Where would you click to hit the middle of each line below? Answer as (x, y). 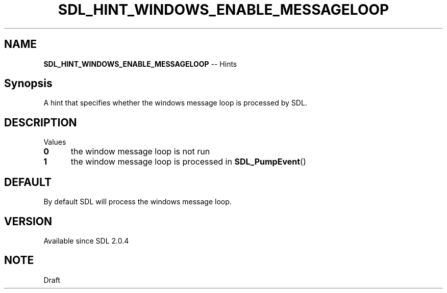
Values (55, 142)
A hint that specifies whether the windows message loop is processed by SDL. (175, 103)
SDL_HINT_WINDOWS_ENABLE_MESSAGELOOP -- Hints (140, 64)
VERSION (28, 221)
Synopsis (28, 84)
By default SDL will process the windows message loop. (138, 202)
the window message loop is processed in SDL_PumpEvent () (188, 162)
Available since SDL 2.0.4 (86, 241)
